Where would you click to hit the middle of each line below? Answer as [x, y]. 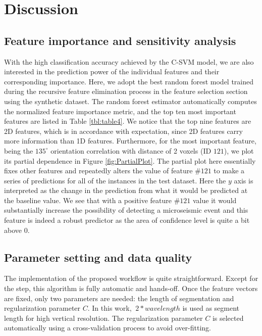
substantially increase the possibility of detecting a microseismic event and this [126, 210]
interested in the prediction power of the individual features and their [112, 71]
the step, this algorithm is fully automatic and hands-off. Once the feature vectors [131, 288]
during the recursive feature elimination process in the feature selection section [126, 91]
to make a [229, 171]
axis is [244, 180]
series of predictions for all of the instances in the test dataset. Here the [115, 180]
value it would [215, 200]
